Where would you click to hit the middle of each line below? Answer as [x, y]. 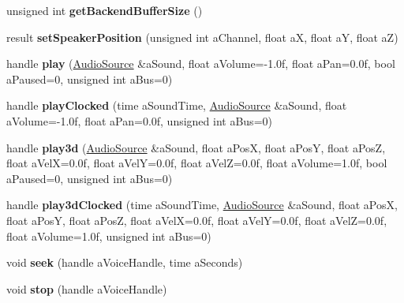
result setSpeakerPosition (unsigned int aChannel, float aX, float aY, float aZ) [202, 37]
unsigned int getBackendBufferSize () [105, 10]
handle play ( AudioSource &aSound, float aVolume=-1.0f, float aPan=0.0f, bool [201, 64]
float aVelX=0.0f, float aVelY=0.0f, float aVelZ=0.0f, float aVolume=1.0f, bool [197, 163]
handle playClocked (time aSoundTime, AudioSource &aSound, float [177, 105]
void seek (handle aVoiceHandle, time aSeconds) [125, 262]
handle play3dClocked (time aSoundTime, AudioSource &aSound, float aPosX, [202, 205]
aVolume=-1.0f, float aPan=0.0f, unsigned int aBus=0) [139, 120]
